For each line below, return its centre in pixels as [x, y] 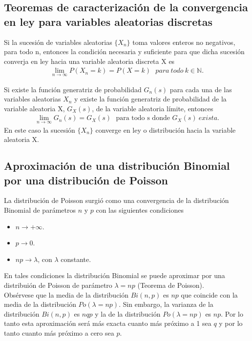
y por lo [231, 323]
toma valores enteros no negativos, [184, 42]
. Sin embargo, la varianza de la [166, 304]
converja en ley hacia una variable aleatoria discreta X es [89, 61]
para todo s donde [143, 118]
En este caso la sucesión [40, 130]
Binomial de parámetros [40, 210]
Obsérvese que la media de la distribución [66, 294]
